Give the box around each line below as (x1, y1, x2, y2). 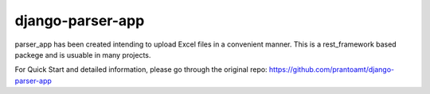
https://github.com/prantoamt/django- (268, 65, 394, 74)
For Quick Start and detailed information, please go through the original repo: (14, 65, 268, 74)
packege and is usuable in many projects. (14, 50, 151, 59)
